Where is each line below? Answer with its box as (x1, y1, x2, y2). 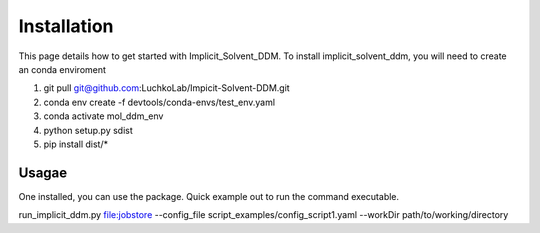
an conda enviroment (18, 63, 107, 75)
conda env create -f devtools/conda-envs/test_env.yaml (43, 96, 275, 108)
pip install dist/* (43, 138, 109, 150)
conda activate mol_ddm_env (43, 110, 164, 122)
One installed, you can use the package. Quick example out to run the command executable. (18, 190, 400, 202)
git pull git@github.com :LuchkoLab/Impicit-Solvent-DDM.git (43, 82, 290, 94)
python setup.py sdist (43, 124, 134, 136)
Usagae (18, 164, 68, 181)
